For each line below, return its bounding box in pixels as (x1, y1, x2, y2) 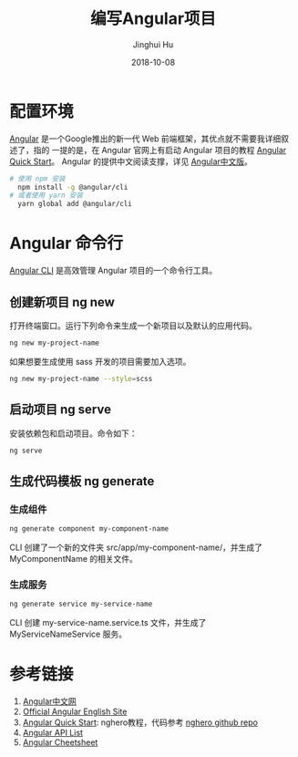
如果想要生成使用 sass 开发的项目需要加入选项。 (9, 356, 191, 367)
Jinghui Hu (132, 38, 174, 50)
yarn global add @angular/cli (17, 200, 132, 209)
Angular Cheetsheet (22, 737, 98, 748)
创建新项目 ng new (9, 294, 116, 310)
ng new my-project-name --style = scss (9, 374, 153, 383)
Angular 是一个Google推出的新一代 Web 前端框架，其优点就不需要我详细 (9, 133, 282, 144)
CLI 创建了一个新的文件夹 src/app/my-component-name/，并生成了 (9, 542, 262, 553)
